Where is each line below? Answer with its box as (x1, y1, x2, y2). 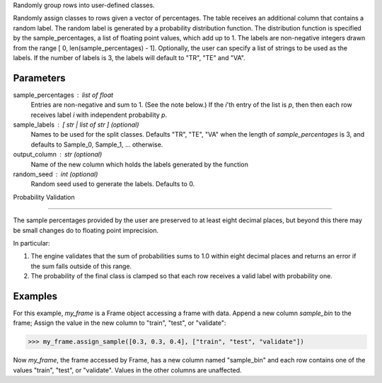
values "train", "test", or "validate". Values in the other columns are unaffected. (13, 365, 242, 375)
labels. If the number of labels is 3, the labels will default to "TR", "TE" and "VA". (13, 53, 245, 62)
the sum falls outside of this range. (30, 262, 132, 270)
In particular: (13, 239, 50, 247)
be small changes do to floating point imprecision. (13, 226, 159, 234)
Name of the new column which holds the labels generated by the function (30, 160, 249, 168)
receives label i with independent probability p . (30, 110, 168, 119)
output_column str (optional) (13, 150, 103, 159)
